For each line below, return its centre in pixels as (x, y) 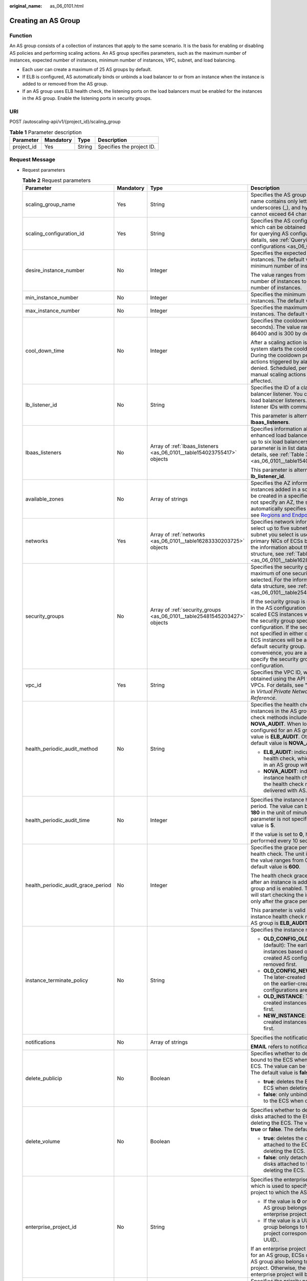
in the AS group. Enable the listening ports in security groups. (87, 98)
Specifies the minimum (278, 295)
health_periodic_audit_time (58, 820)
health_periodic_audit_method (62, 749)
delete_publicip (44, 1079)
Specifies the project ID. (127, 147)
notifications (40, 1042)
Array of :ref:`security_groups (185, 610)
